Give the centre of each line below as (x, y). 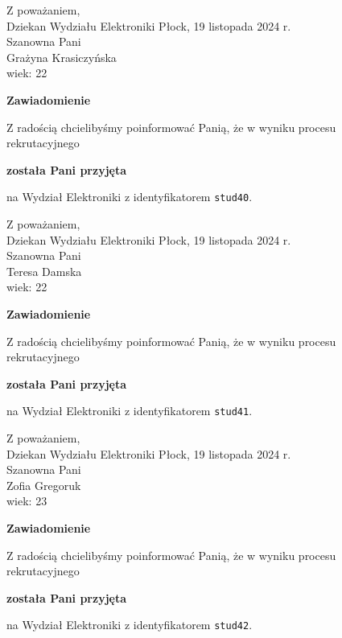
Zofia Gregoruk (44, 485)
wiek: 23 (27, 501)
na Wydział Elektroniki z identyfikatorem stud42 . (130, 625)
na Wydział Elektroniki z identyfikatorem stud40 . (130, 197)
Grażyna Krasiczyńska (62, 57)
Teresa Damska (44, 271)
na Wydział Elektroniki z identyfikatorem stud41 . (130, 411)
